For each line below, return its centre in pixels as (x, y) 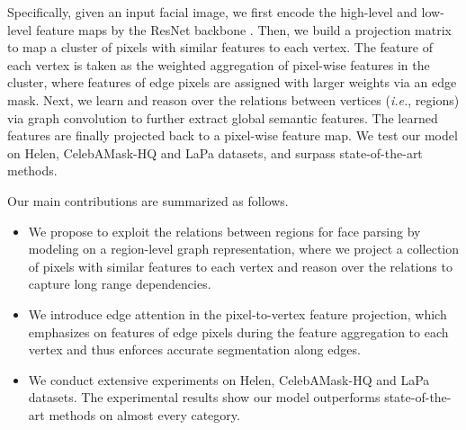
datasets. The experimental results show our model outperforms (204, 397)
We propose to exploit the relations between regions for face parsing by (224, 231)
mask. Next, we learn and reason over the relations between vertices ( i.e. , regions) (233, 99)
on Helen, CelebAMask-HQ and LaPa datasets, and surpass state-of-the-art (215, 152)
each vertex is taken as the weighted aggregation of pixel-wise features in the (219, 64)
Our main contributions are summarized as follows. (148, 200)
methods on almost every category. (144, 414)
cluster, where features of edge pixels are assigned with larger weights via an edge (232, 82)
